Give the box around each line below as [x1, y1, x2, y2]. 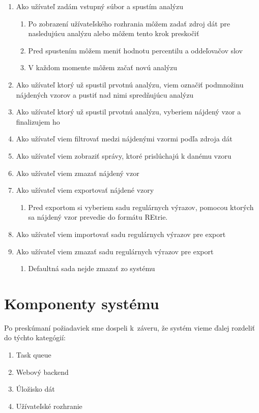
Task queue [16, 349, 51, 360]
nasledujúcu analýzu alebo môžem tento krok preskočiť [28, 28, 199, 39]
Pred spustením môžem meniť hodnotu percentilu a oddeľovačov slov [28, 45, 243, 55]
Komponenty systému [4, 292, 159, 313]
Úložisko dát [16, 383, 55, 394]
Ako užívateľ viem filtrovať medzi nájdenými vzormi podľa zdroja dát [16, 133, 233, 144]
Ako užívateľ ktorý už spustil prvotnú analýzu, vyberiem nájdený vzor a [16, 106, 241, 117]
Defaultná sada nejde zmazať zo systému [28, 263, 155, 274]
